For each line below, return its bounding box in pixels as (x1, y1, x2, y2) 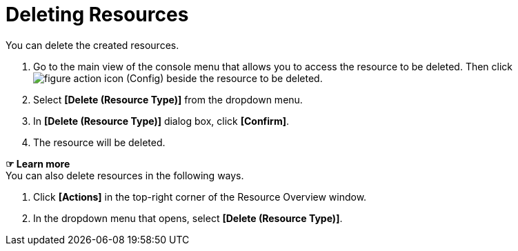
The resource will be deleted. (33, 136, 166, 148)
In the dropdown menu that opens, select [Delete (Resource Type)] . (33, 212, 343, 224)
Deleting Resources (6, 3, 189, 26)
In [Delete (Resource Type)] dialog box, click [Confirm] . (33, 114, 290, 127)
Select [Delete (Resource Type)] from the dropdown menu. (33, 93, 303, 106)
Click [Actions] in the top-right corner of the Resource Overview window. (33, 190, 367, 203)
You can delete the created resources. (6, 39, 179, 51)
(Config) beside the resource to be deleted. (126, 72, 323, 84)
